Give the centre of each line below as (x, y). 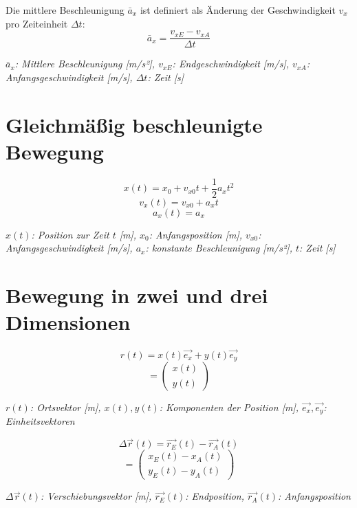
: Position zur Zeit (70, 234)
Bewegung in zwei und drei (137, 295)
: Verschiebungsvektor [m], (96, 496)
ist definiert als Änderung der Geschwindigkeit (238, 10)
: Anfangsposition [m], (196, 234)
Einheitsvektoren (40, 421)
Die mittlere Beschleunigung (65, 10)
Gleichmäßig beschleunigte (134, 124)
